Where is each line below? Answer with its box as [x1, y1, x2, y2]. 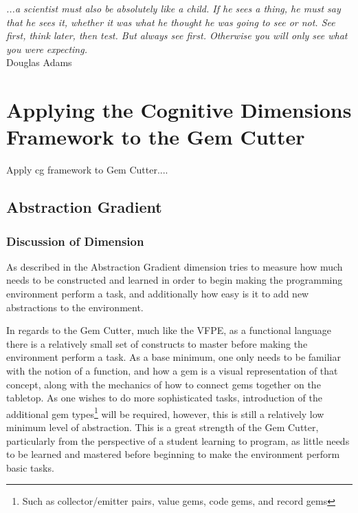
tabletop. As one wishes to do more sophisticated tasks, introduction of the [6, 390, 322, 405]
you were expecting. [6, 41, 87, 56]
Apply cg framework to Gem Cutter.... [6, 163, 168, 177]
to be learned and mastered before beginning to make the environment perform [6, 447, 340, 461]
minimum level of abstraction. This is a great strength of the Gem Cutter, [6, 420, 319, 435]
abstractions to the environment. [6, 300, 144, 314]
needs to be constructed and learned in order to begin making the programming [6, 273, 343, 287]
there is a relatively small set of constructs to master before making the [6, 336, 308, 350]
